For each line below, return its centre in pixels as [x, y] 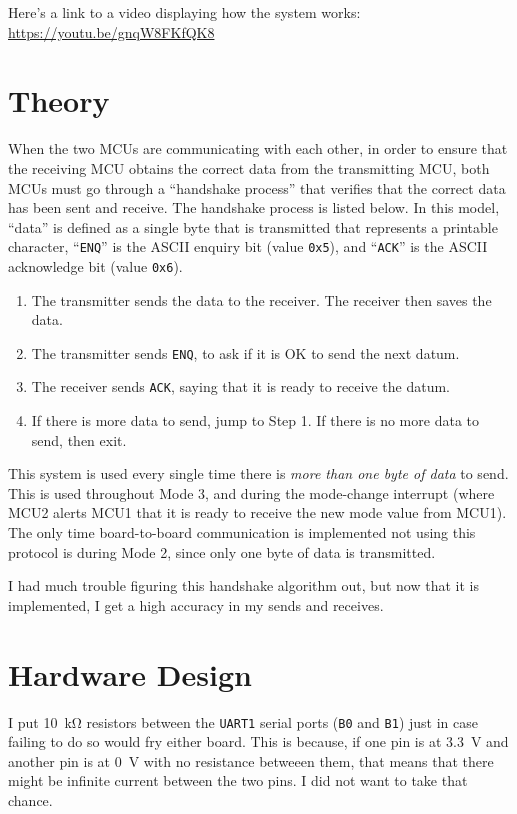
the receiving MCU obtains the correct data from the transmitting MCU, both [249, 167]
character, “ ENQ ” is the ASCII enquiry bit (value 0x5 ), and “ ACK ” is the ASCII [248, 246]
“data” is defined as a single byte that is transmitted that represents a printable [253, 226]
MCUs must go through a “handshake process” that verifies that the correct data [257, 187]
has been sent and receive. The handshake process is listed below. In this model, [254, 207]
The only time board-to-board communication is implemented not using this [242, 532]
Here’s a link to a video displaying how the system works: [184, 12]
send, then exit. [79, 439]
